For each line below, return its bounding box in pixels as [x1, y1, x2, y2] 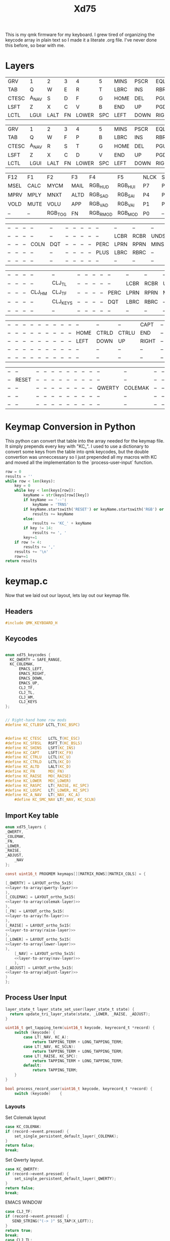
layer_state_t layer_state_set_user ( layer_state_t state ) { [5, 1007, 135, 1012]
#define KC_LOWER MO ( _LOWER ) [5, 778, 71, 783]
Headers [5, 607, 33, 616]
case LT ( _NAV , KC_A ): [23, 1035, 69, 1040]
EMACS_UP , [18, 680, 39, 686]
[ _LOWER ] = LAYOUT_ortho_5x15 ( [5, 937, 71, 942]
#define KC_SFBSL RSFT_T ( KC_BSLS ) [5, 740, 82, 746]
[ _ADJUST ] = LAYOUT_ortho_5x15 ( [5, 965, 73, 970]
